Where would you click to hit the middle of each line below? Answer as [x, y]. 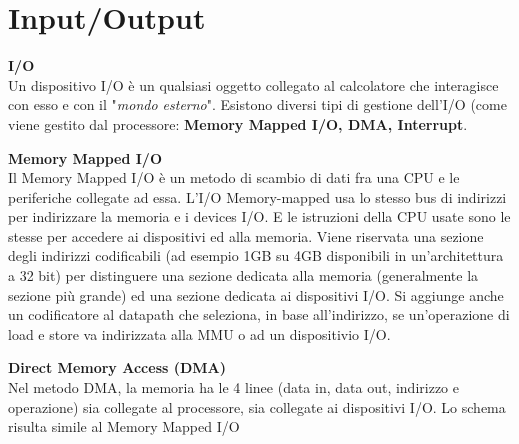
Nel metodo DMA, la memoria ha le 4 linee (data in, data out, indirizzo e [233, 387]
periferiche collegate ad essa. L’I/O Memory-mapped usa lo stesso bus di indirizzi [257, 196]
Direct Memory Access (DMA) [117, 367]
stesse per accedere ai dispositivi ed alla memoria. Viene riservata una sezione [246, 235]
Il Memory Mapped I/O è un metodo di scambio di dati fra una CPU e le [234, 177]
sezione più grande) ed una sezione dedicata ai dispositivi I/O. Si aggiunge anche [256, 294]
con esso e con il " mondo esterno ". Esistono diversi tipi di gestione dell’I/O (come [257, 104]
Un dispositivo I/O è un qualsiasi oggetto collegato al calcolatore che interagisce [253, 84]
